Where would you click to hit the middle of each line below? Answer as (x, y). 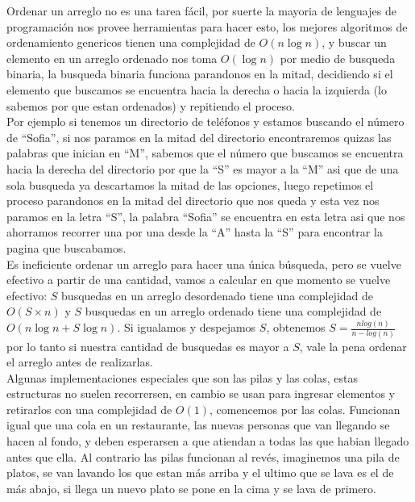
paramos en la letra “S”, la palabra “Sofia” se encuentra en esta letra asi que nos (206, 216)
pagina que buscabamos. (66, 247)
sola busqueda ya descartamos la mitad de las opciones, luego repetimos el (190, 184)
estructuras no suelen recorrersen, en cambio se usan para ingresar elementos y (201, 393)
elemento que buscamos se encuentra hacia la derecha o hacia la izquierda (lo (197, 89)
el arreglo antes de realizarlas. (80, 362)
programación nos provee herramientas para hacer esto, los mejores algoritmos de (207, 26)
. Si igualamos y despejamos (187, 327)
